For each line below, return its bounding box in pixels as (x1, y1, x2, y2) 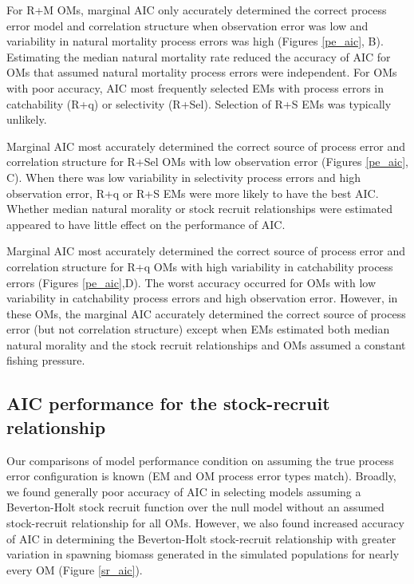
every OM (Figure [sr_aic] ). (6, 561, 143, 578)
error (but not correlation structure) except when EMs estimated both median (6, 321, 390, 337)
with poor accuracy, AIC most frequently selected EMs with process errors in (6, 79, 384, 96)
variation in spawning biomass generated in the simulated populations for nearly (6, 546, 400, 562)
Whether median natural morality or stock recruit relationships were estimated (6, 200, 393, 217)
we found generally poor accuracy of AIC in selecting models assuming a (6, 483, 361, 499)
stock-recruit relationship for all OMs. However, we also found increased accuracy (6, 515, 404, 531)
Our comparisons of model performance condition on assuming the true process (6, 452, 394, 468)
